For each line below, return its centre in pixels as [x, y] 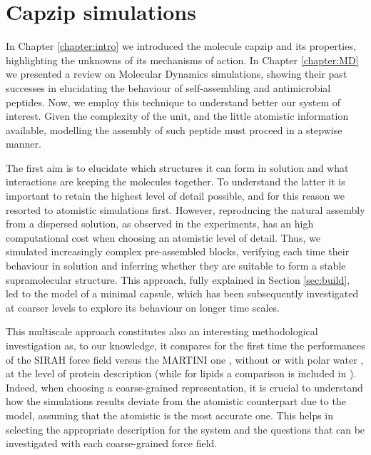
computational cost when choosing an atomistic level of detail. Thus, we [163, 237]
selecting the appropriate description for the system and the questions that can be [185, 429]
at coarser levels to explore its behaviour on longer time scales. [143, 307]
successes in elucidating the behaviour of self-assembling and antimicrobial [168, 87]
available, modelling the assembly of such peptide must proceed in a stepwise [174, 129]
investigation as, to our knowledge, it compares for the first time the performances [185, 345]
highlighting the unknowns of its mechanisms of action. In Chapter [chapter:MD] [182, 60]
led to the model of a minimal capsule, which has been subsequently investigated [182, 293]
